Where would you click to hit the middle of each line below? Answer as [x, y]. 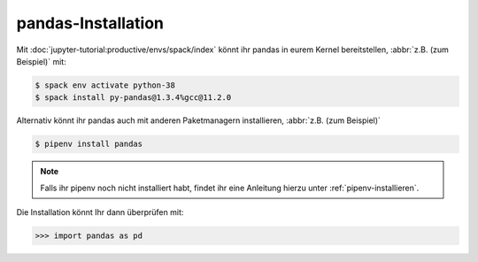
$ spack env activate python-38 [105, 85]
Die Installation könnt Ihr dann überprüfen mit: [100, 212]
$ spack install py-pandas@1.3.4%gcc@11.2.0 [133, 98]
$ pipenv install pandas [89, 144]
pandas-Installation [90, 23]
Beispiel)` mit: [41, 61]
